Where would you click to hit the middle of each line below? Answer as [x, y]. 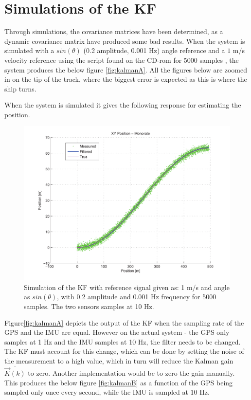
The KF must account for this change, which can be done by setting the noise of [124, 351]
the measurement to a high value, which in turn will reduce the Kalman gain [119, 360]
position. [17, 114]
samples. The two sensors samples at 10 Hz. [89, 306]
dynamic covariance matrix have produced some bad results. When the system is [125, 41]
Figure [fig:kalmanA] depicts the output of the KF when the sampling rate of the [124, 322]
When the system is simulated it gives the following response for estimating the [123, 105]
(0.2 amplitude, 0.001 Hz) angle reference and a [154, 50]
